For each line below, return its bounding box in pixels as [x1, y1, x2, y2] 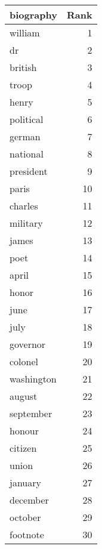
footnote [10, 528, 44, 541]
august [10, 389, 38, 403]
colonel [10, 354, 39, 368]
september [10, 406, 52, 420]
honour [10, 424, 39, 437]
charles [10, 199, 38, 212]
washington [10, 372, 57, 385]
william [10, 26, 40, 39]
